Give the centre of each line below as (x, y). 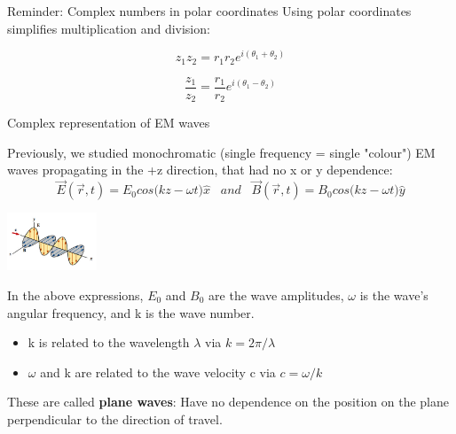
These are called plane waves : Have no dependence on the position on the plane (228, 402)
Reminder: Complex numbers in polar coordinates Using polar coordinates (209, 11)
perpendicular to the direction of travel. (115, 418)
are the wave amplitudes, (276, 294)
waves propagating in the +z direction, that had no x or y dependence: (200, 170)
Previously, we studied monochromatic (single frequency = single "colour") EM (221, 152)
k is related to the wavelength (109, 342)
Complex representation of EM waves (109, 123)
